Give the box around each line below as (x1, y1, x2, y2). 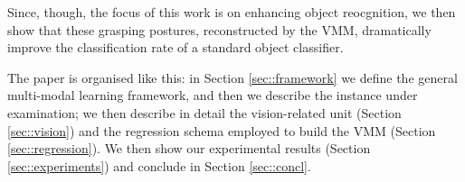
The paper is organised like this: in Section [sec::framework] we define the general (7, 68, 458, 86)
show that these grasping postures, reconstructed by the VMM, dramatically (7, 20, 432, 39)
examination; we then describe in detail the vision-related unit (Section (7, 103, 402, 122)
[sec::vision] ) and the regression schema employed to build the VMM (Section (7, 121, 436, 140)
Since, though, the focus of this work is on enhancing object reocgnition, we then (7, 3, 456, 21)
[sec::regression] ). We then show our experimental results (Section (7, 139, 371, 158)
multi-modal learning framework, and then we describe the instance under (7, 86, 418, 105)
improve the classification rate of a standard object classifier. (7, 38, 344, 57)
